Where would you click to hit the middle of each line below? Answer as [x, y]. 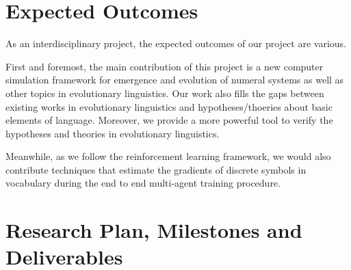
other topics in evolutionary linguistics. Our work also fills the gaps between [165, 93]
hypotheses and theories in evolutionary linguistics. [113, 133]
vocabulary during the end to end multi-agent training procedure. [143, 183]
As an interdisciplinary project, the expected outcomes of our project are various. [176, 43]
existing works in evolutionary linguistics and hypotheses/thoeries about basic [169, 106]
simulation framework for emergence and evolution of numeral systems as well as [175, 80]
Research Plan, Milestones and [154, 230]
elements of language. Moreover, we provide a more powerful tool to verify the [169, 120]
